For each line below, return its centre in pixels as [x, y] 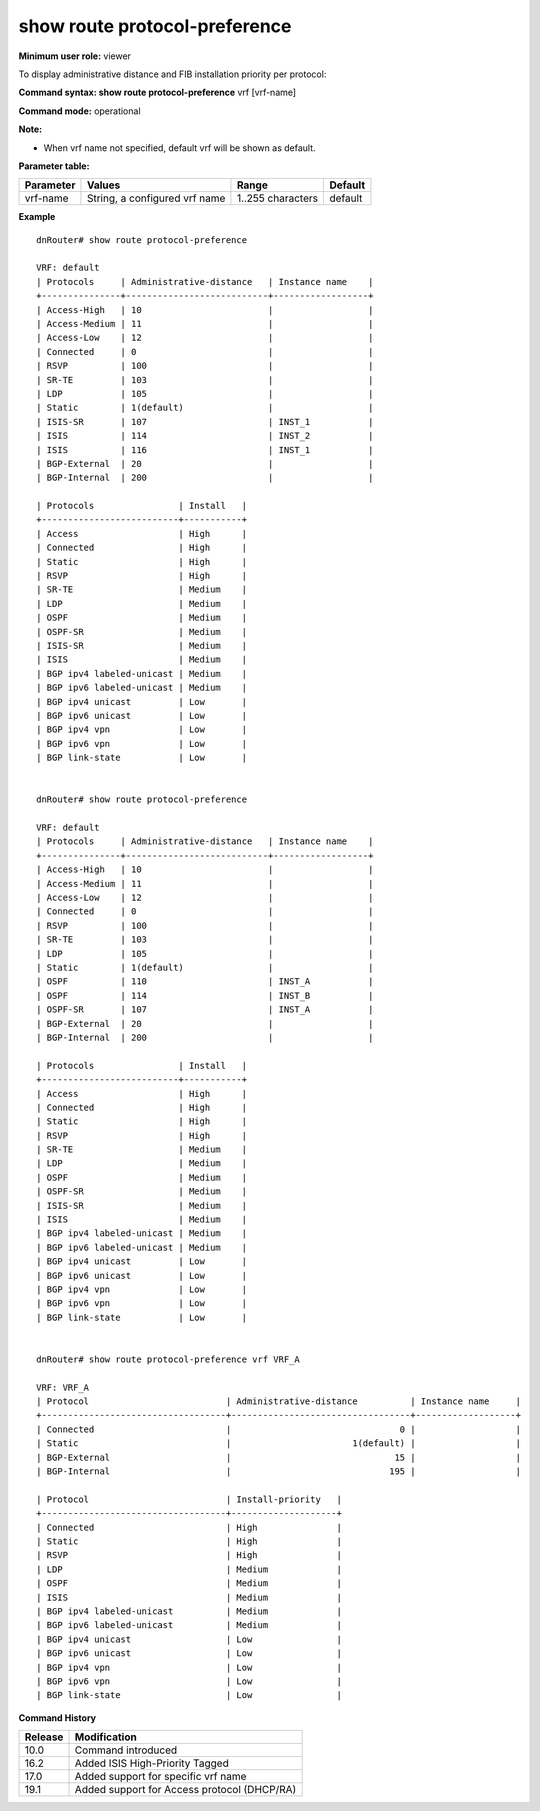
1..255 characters [277, 198]
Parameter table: [54, 166]
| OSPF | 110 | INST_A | [205, 981]
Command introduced [126, 1750]
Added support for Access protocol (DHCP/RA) [185, 1790]
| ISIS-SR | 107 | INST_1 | [205, 421]
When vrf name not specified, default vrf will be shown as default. [179, 147]
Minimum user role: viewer [75, 56]
